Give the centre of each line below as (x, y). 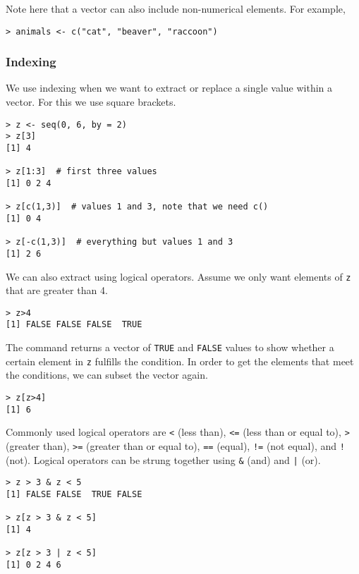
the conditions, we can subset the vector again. (107, 375)
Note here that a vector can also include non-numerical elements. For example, (176, 8)
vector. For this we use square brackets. (91, 102)
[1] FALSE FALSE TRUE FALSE (74, 494)
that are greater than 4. (57, 290)
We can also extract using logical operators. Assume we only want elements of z (178, 276)
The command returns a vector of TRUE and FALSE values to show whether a (170, 347)
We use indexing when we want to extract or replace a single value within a (169, 88)
